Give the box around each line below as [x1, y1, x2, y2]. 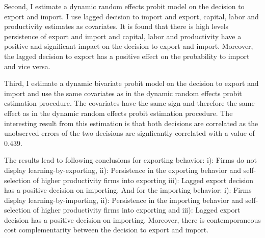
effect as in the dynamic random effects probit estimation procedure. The [4, 107, 233, 118]
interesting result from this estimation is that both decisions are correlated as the [4, 117, 258, 128]
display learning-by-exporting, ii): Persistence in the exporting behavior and [4, 164, 242, 175]
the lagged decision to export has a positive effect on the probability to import [4, 50, 250, 61]
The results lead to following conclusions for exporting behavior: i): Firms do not [4, 155, 257, 165]
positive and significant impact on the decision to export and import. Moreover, [4, 41, 253, 51]
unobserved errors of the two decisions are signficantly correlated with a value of [4, 128, 255, 138]
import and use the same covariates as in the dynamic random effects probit [4, 87, 242, 98]
